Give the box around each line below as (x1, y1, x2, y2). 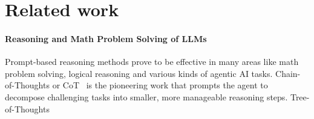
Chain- (275, 67, 301, 79)
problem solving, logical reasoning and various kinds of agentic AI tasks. (5, 67, 273, 79)
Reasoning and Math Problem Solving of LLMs (5, 32, 207, 44)
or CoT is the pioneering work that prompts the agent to (52, 79, 268, 91)
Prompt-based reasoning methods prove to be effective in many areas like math (5, 55, 299, 68)
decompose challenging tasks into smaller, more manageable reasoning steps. (5, 90, 288, 103)
